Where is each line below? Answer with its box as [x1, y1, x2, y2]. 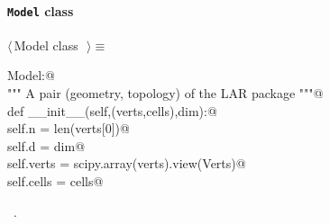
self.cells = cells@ [7, 172, 104, 191]
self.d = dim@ [7, 136, 86, 155]
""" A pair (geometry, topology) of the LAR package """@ [7, 84, 324, 103]
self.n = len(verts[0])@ [7, 119, 130, 138]
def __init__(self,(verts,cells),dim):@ [7, 101, 217, 120]
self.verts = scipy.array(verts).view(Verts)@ [7, 154, 246, 173]
